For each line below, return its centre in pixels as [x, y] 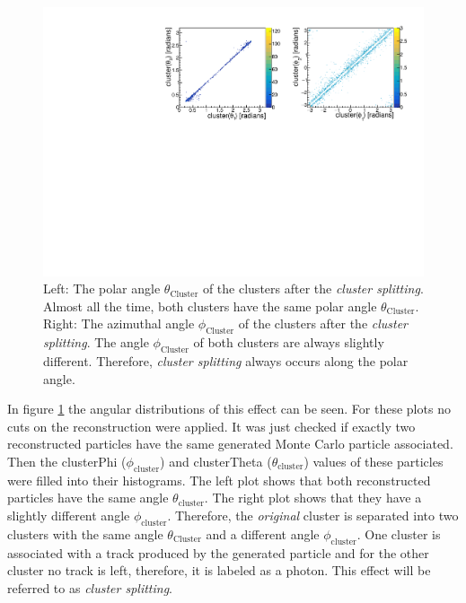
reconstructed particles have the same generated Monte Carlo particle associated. [230, 444]
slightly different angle [69, 515]
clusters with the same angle [85, 533]
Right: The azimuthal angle [119, 323]
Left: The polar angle [102, 288]
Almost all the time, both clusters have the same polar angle [210, 306]
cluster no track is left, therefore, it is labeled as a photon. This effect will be [219, 570]
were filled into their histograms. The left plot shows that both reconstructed [219, 480]
